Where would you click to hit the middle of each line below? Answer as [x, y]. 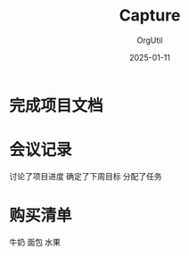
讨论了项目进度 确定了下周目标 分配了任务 [86, 176]
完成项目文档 [57, 106]
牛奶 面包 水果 [35, 242]
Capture [150, 16]
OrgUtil [150, 40]
